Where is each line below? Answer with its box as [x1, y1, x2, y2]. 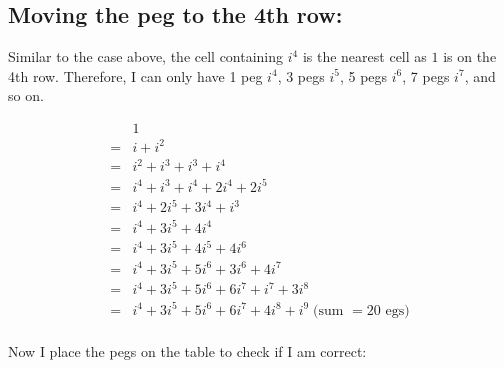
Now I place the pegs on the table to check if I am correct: [8, 340, 367, 361]
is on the [443, 46, 497, 67]
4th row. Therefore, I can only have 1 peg [8, 65, 263, 86]
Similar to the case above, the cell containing [8, 46, 284, 67]
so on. [8, 85, 44, 106]
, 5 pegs [339, 65, 388, 86]
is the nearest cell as [302, 46, 427, 67]
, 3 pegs [277, 65, 325, 86]
